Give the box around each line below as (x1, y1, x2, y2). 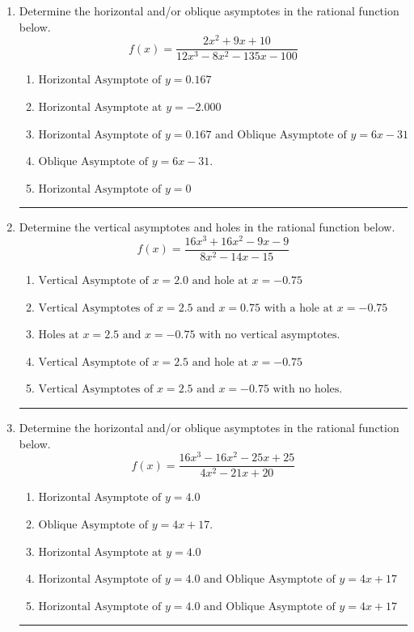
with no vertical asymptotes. (199, 329, 340, 341)
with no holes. (272, 384, 343, 396)
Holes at (38, 329, 79, 341)
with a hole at (264, 302, 334, 314)
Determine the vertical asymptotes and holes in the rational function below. (19, 218, 395, 235)
